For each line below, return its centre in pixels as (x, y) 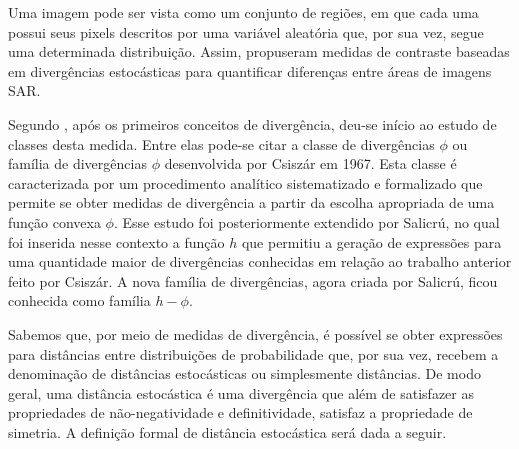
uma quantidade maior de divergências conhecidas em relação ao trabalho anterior (260, 261)
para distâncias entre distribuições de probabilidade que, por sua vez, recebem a (253, 353)
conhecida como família (79, 300)
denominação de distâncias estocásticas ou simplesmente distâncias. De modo (244, 373)
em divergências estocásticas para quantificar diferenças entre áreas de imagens (250, 70)
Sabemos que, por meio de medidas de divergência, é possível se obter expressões (255, 333)
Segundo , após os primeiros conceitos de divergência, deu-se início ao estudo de (252, 123)
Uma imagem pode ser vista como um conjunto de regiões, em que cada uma (243, 12)
